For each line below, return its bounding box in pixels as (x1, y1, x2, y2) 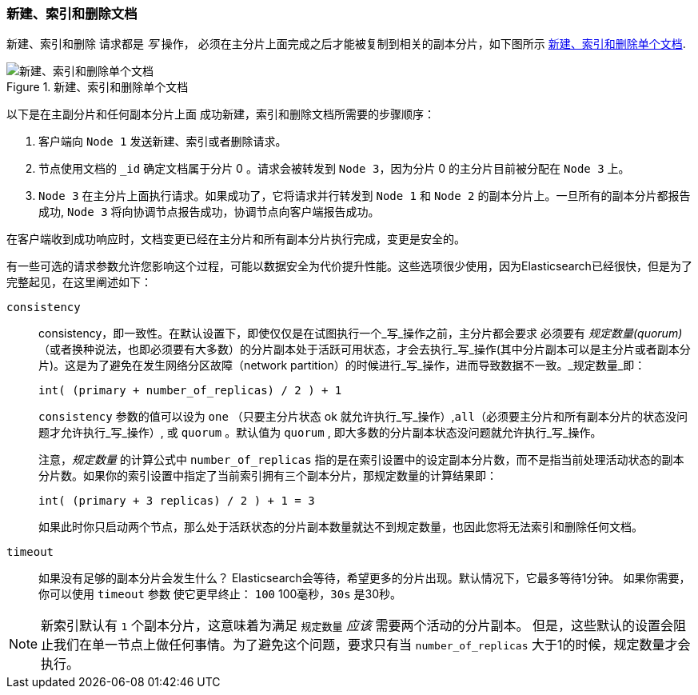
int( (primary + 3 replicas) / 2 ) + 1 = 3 (38, 494, 315, 508)
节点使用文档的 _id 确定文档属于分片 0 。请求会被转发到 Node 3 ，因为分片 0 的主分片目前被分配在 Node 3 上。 (38, 162, 630, 176)
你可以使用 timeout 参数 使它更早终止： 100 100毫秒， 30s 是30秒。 (38, 587, 402, 601)
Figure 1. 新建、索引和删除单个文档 (6, 80, 189, 94)
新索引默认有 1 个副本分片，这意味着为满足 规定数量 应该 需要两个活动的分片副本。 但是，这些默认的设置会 (41, 617, 673, 634)
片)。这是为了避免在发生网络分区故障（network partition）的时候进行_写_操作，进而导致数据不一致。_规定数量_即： (38, 358, 646, 373)
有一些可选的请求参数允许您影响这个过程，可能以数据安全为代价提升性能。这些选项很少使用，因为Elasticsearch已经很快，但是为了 (6, 259, 692, 274)
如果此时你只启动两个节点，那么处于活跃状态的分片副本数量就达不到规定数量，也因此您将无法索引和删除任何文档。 (38, 520, 643, 534)
